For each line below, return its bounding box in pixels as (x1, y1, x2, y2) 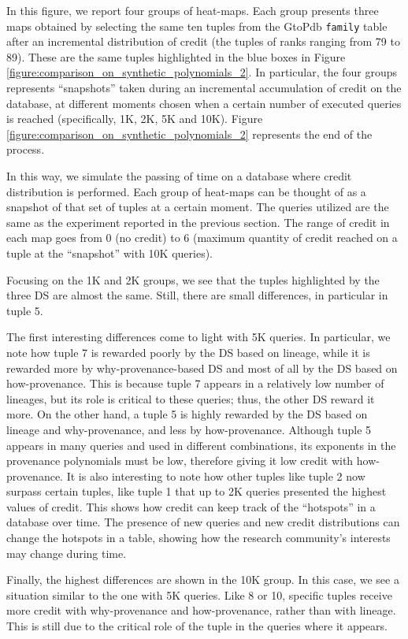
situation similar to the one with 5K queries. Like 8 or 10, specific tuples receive (6, 586, 392, 603)
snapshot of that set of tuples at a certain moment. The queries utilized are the (6, 199, 389, 215)
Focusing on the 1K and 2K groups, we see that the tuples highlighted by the (6, 271, 380, 288)
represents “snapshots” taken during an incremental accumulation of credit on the (6, 80, 402, 96)
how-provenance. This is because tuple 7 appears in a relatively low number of (6, 375, 384, 392)
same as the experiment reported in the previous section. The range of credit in (6, 214, 390, 230)
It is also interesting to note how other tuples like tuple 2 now (66, 467, 365, 484)
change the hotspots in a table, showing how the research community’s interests (6, 529, 391, 546)
